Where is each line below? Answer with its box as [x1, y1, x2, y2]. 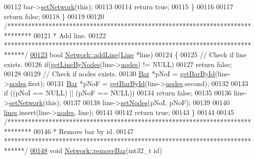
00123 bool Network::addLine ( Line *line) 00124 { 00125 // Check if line [30, 49, 247, 59]
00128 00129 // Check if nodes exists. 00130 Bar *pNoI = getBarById [4, 68, 215, 79]
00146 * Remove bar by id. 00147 [33, 126, 134, 136]
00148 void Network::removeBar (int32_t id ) [30, 145, 162, 155]
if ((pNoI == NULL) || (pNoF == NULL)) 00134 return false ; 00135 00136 [4, 88, 231, 98]
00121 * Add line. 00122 [33, 30, 106, 40]
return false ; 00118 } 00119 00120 [4, 11, 104, 21]
